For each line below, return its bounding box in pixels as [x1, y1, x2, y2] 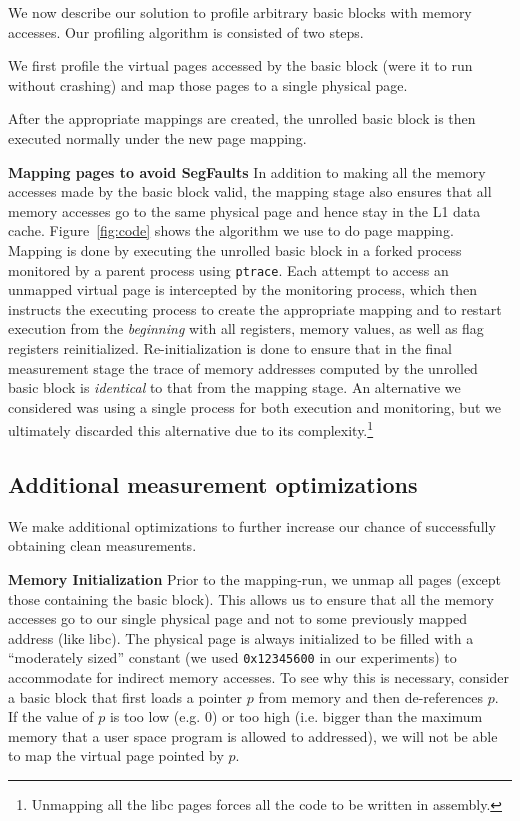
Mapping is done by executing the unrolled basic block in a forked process [8, 239, 462, 260]
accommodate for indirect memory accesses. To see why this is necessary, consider [8, 667, 509, 688]
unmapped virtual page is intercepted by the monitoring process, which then [8, 279, 478, 300]
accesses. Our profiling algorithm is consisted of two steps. [8, 21, 364, 42]
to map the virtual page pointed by [8, 745, 224, 766]
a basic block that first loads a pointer [8, 686, 243, 707]
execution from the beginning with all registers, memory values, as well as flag [8, 318, 484, 339]
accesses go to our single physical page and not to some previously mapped [8, 608, 468, 629]
